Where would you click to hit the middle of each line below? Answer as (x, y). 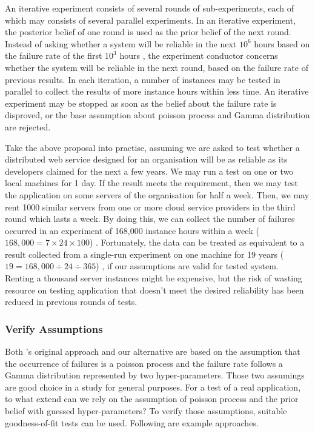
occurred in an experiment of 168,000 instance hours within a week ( (132, 230)
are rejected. (28, 126)
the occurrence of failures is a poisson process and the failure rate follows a (144, 363)
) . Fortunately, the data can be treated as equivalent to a (197, 242)
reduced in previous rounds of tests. (71, 302)
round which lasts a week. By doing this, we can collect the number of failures (150, 219)
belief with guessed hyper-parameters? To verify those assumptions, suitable (146, 411)
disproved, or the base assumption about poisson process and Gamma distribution (157, 115)
